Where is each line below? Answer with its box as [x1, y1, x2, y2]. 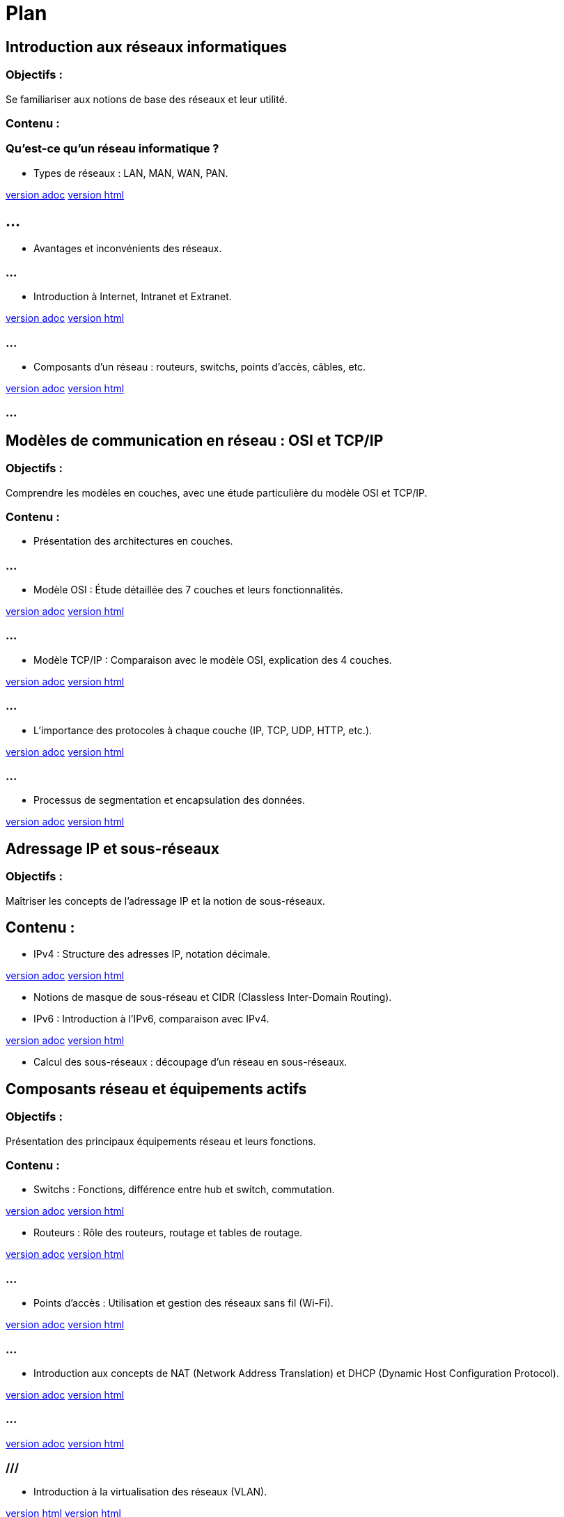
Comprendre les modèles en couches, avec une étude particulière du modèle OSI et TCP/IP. [6, 486, 428, 499]
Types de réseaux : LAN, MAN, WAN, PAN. [33, 166, 228, 179]
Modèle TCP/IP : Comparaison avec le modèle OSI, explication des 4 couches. [33, 653, 392, 666]
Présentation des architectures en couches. [33, 535, 233, 547]
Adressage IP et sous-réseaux [6, 839, 219, 857]
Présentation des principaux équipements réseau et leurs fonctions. [6, 1135, 316, 1147]
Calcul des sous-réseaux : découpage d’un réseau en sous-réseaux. [33, 1056, 347, 1068]
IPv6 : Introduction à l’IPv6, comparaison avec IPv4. [33, 1013, 269, 1025]
